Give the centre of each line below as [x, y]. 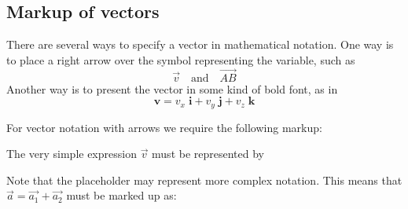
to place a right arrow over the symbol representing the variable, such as [181, 59]
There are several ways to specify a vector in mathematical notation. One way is [200, 44]
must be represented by [208, 154]
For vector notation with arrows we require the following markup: [164, 127]
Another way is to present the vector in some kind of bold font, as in [172, 88]
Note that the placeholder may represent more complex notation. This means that [204, 180]
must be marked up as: [121, 195]
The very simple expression [72, 154]
